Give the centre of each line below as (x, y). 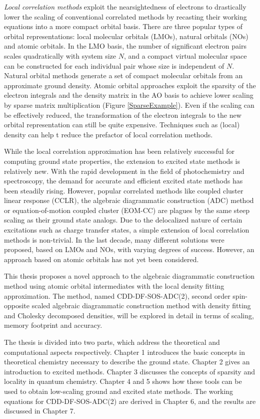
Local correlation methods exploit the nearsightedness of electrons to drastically (125, 7)
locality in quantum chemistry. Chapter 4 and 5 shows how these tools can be (123, 381)
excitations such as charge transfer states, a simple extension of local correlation (127, 230)
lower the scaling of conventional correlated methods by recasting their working (125, 16)
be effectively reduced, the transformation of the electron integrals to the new (123, 115)
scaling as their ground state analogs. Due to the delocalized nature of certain (123, 220)
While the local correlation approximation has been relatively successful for (119, 151)
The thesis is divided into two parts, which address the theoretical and (112, 342)
